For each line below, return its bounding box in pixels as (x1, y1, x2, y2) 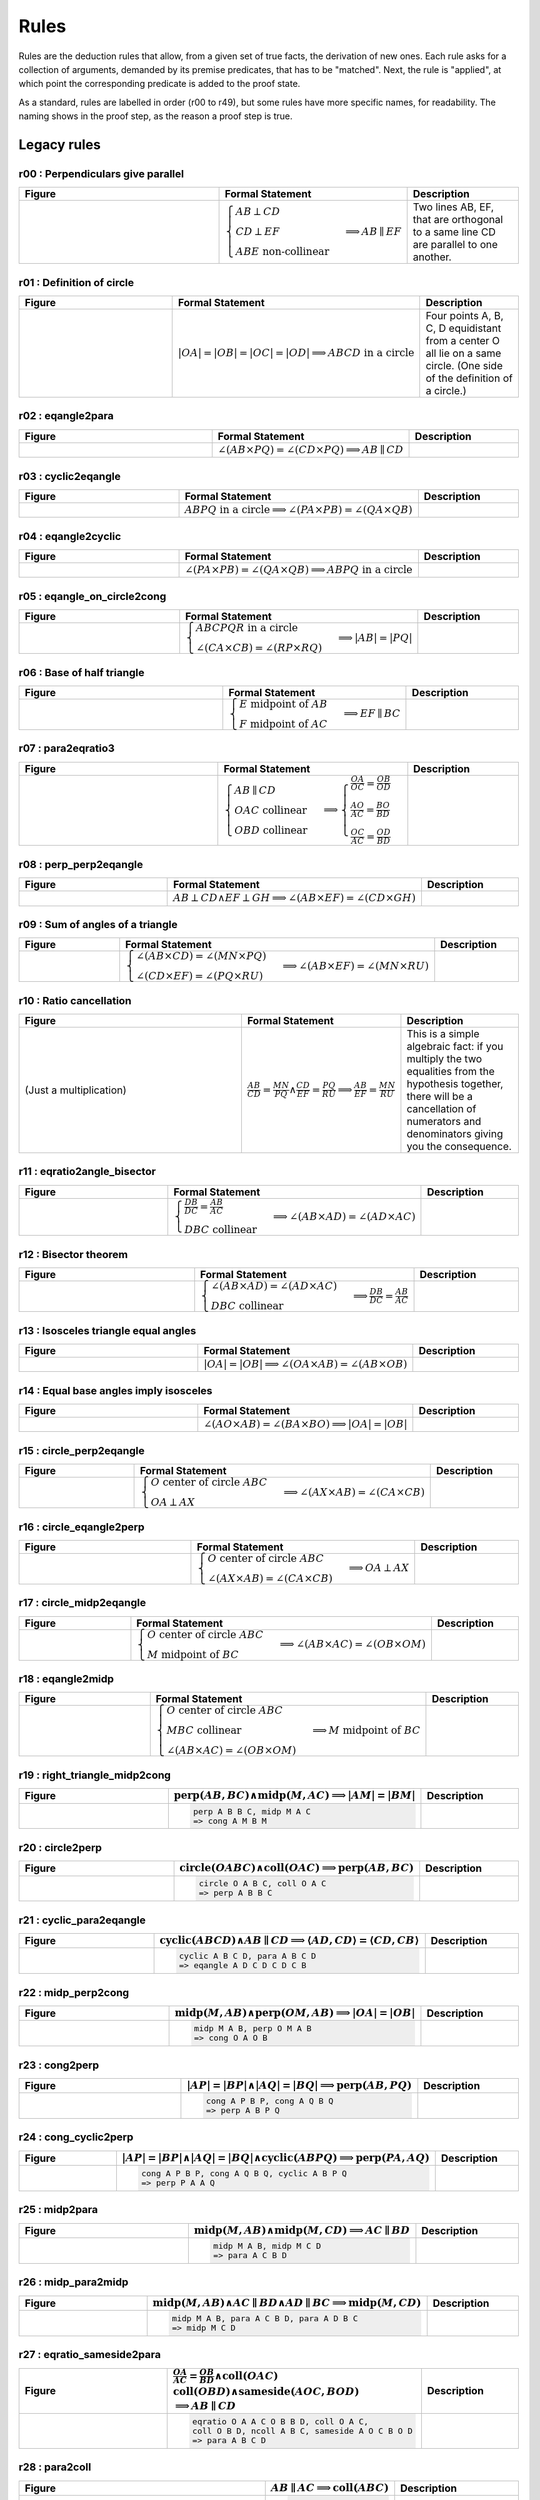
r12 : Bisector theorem (18, 1247, 129, 1261)
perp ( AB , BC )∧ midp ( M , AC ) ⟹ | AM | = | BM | (173, 1789, 416, 1802)
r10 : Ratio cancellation (18, 993, 132, 1007)
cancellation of (406, 1102, 477, 1116)
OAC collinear (234, 803, 307, 817)
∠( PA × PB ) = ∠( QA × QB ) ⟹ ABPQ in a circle (184, 563, 413, 577)
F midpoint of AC (239, 717, 328, 730)
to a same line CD (412, 225, 496, 239)
